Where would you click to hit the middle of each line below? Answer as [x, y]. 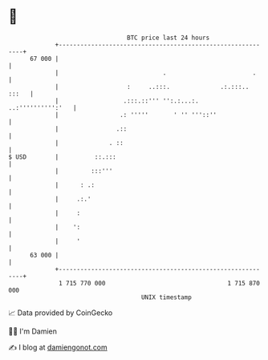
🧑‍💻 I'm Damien [33, 331]
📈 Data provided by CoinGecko [61, 313]
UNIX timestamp [166, 297]
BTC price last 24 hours [169, 38]
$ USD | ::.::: [62, 157]
